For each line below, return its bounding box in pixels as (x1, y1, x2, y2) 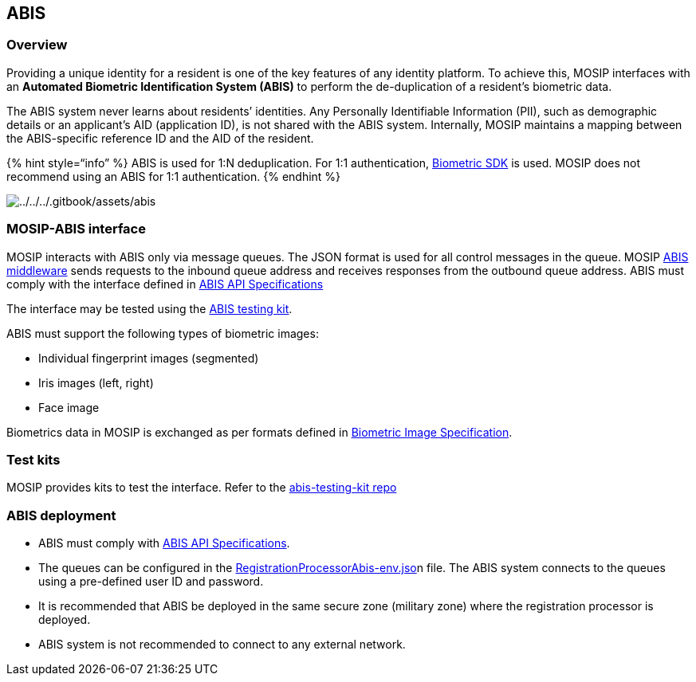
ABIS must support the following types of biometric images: (6, 326, 319, 340)
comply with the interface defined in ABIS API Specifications (6, 276, 324, 291)
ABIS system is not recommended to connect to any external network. (38, 637, 406, 652)
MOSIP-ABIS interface (6, 221, 146, 237)
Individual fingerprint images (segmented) (38, 351, 259, 365)
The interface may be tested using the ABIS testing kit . (6, 301, 293, 316)
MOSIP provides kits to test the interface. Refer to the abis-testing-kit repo (6, 480, 397, 495)
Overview (6, 37, 68, 53)
